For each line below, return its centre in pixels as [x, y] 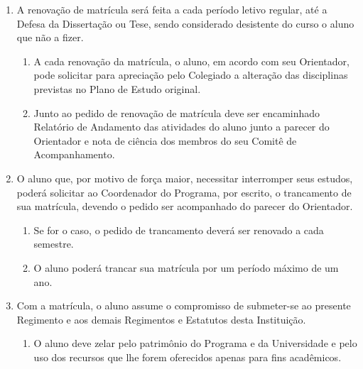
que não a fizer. [50, 37]
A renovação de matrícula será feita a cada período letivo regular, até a [172, 9]
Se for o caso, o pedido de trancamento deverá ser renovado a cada [179, 230]
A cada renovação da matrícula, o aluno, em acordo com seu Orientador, [191, 61]
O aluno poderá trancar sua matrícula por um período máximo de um [186, 267]
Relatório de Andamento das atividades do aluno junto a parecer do [181, 127]
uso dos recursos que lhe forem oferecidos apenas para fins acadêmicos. [188, 357]
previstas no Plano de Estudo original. [117, 88]
